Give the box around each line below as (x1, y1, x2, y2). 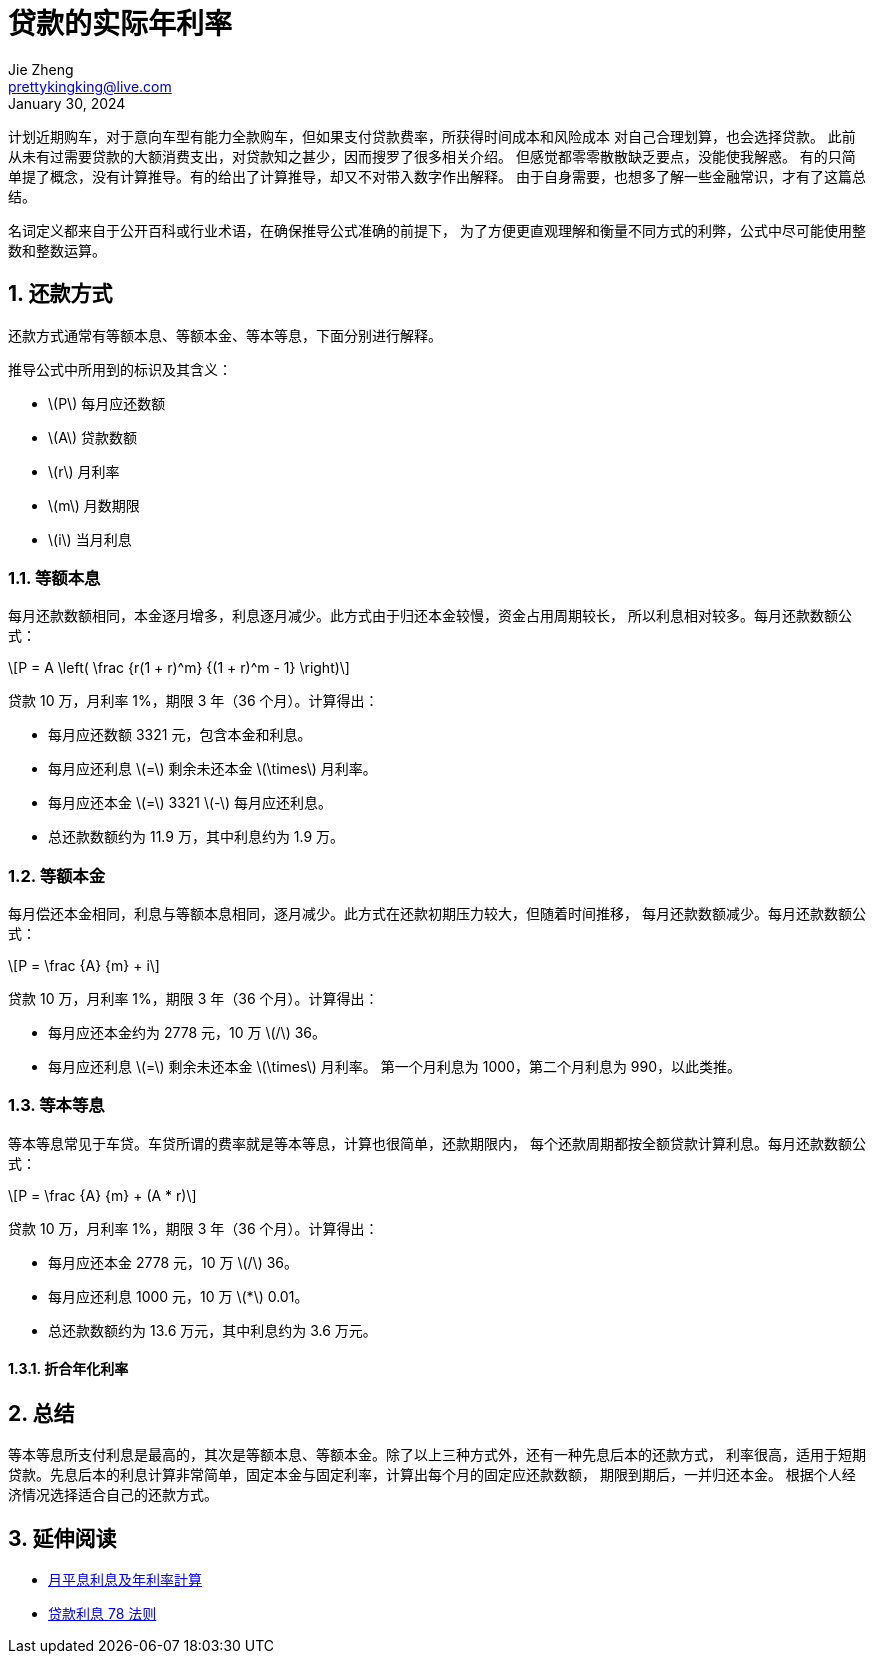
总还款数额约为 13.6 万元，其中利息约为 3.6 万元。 (48, 1321, 377, 1339)
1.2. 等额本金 (8, 865, 106, 886)
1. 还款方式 (8, 281, 113, 307)
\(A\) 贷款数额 (48, 428, 137, 446)
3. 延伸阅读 (8, 1525, 117, 1551)
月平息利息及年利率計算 (48, 1571, 202, 1589)
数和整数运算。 (8, 241, 106, 259)
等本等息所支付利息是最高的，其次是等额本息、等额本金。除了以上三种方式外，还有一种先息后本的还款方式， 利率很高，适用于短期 (8, 1446, 866, 1464)
